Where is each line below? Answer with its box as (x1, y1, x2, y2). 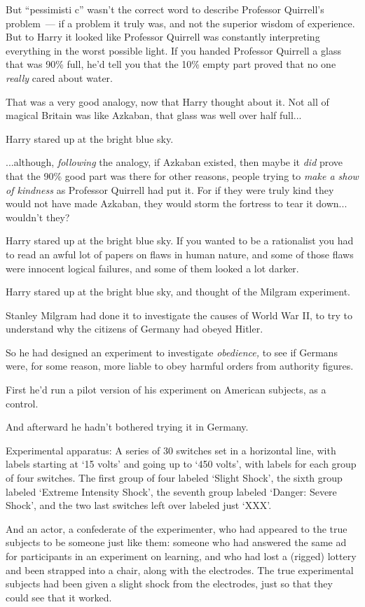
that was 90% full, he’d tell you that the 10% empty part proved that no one (6, 57, 336, 71)
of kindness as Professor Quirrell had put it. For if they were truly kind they (6, 182, 334, 197)
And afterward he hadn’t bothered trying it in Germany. (6, 419, 249, 434)
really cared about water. (6, 70, 113, 85)
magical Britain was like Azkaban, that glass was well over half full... (6, 108, 302, 123)
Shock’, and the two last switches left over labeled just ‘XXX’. (6, 498, 272, 512)
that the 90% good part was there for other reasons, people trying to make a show (6, 168, 359, 183)
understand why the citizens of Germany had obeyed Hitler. (6, 321, 263, 336)
